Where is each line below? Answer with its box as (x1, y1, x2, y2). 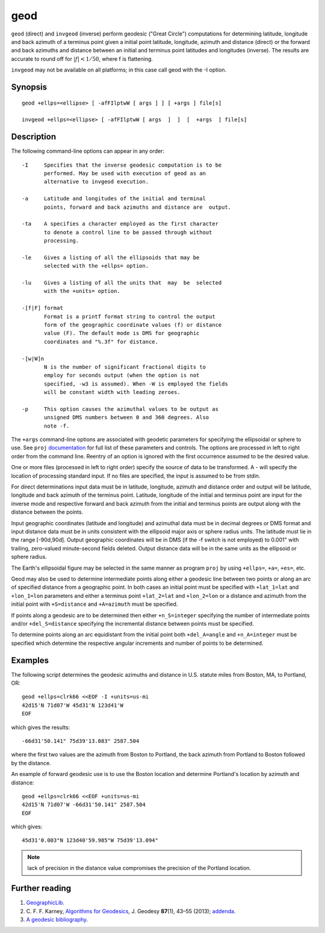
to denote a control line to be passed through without (44, 229, 212, 236)
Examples (11, 655, 49, 665)
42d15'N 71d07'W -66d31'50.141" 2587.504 (22, 801, 146, 808)
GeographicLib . (26, 899, 64, 907)
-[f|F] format (22, 304, 63, 312)
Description (11, 132, 57, 142)
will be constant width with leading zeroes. (44, 389, 181, 396)
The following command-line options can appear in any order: (11, 147, 165, 155)
